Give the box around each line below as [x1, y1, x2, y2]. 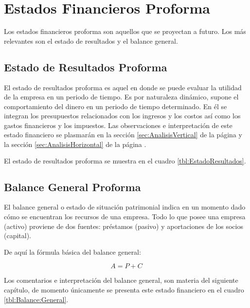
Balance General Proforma [4, 179, 141, 194]
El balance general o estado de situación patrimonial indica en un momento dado [4, 202, 246, 212]
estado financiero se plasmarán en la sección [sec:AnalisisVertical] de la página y [4, 130, 242, 140]
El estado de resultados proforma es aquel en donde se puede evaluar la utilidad [4, 82, 242, 92]
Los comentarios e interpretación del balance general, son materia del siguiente [4, 275, 238, 285]
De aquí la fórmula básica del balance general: [4, 246, 141, 257]
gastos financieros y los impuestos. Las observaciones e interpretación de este [4, 120, 232, 130]
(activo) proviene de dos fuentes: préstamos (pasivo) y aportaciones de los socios [4, 221, 243, 231]
